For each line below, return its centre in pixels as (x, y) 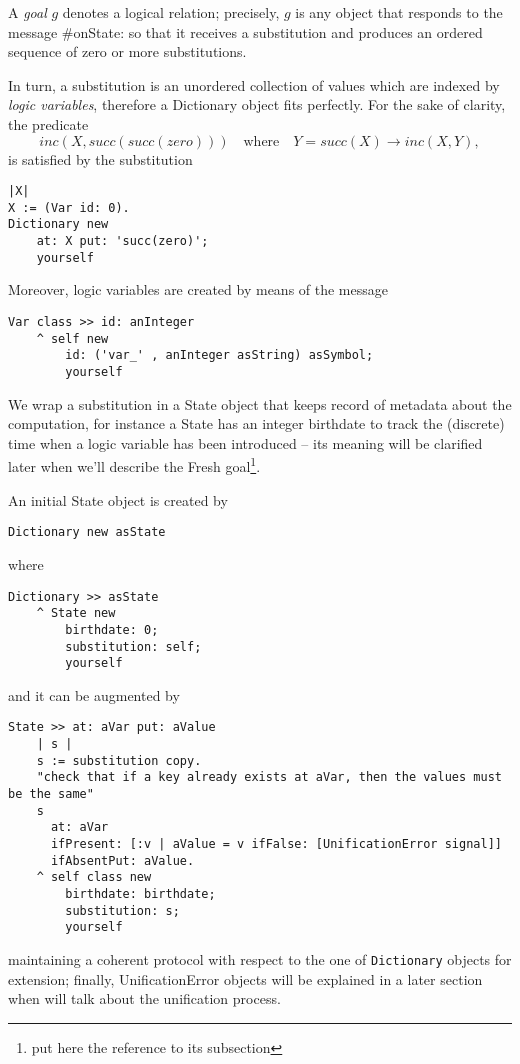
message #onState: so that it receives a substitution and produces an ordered (245, 31)
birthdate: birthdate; (140, 893)
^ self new (72, 338)
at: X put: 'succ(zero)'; (122, 241)
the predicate (48, 123)
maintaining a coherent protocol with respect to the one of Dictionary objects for (260, 958)
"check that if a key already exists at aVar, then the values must (269, 777)
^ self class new (94, 877)
